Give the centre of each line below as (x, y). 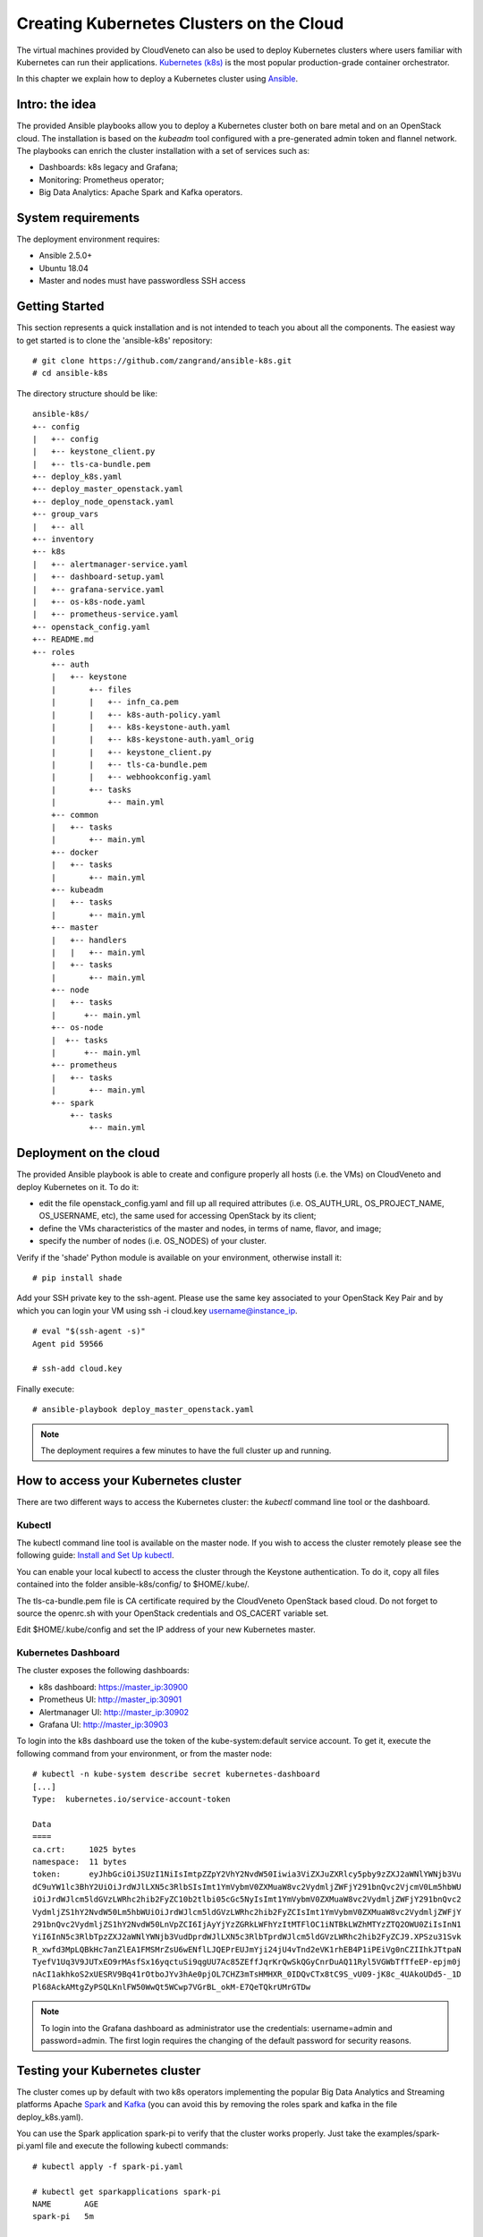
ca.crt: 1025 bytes (85, 1849)
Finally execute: (46, 1389)
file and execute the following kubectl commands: (137, 2146)
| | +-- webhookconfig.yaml (131, 777)
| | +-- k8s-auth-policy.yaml (136, 714)
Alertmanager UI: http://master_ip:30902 (114, 1712)
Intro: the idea (56, 104)
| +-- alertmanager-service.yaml (110, 564)
